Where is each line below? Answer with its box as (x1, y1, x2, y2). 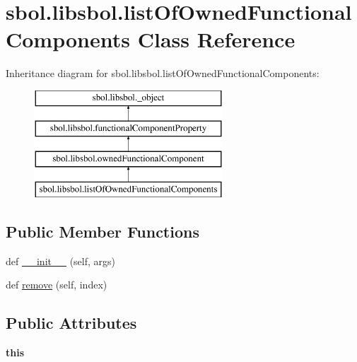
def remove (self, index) (6, 277, 107, 292)
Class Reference (137, 25, 295, 54)
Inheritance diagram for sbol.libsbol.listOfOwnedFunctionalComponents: (6, 66, 320, 81)
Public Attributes (6, 312, 137, 334)
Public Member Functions (6, 221, 199, 243)
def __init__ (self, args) (6, 253, 115, 268)
